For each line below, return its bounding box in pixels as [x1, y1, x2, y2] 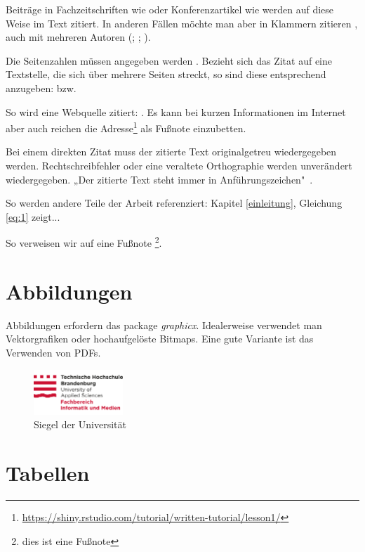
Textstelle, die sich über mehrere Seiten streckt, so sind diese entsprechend [6, 67, 326, 82]
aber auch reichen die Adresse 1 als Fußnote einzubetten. [6, 119, 246, 135]
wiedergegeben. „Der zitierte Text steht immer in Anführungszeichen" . [6, 172, 313, 186]
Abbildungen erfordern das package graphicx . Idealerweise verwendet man [6, 317, 322, 332]
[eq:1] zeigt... [6, 209, 60, 224]
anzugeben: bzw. [6, 80, 77, 95]
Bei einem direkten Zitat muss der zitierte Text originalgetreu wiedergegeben [6, 144, 337, 159]
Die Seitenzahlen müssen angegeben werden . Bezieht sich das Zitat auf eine [6, 53, 333, 68]
